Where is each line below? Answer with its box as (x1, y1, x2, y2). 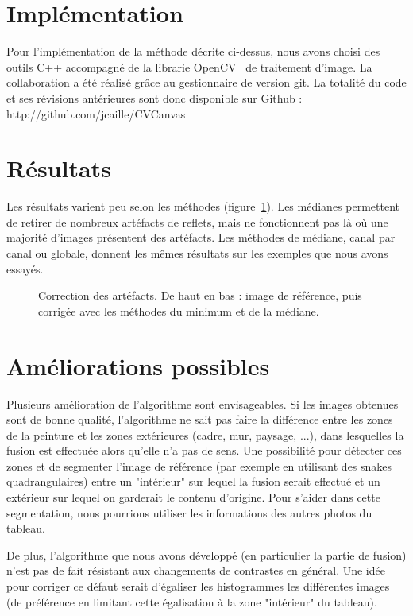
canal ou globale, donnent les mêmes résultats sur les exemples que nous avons (6, 245, 388, 261)
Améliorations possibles (6, 349, 270, 382)
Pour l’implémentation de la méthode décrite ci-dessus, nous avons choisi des (6, 43, 380, 60)
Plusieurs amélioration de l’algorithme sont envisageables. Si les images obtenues (6, 395, 399, 412)
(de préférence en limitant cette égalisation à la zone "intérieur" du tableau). (6, 593, 377, 610)
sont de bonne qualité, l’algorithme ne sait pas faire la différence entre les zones (6, 411, 393, 428)
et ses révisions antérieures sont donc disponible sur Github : (6, 89, 303, 106)
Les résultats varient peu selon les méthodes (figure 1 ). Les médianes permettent (6, 198, 399, 215)
